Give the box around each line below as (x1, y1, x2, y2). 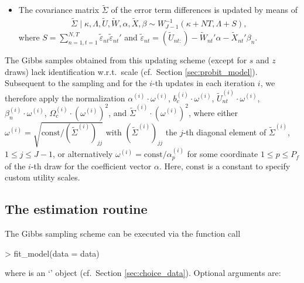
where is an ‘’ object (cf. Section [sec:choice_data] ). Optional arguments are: (5, 267, 281, 279)
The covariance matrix (18, 4, 100, 16)
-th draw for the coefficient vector (30, 159, 152, 172)
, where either (188, 106, 238, 118)
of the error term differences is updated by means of (111, 4, 298, 16)
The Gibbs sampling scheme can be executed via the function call (5, 227, 241, 239)
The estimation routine (5, 200, 148, 218)
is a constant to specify (207, 159, 291, 172)
